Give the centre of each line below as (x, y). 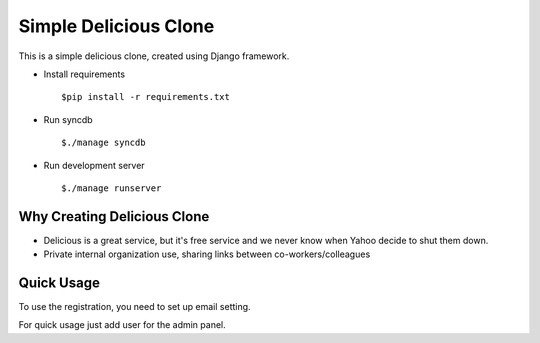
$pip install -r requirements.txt (145, 97)
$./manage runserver (111, 188)
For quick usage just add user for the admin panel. (122, 325)
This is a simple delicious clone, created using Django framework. (154, 56)
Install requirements (84, 74)
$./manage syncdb (103, 143)
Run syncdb (68, 119)
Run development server (94, 165)
